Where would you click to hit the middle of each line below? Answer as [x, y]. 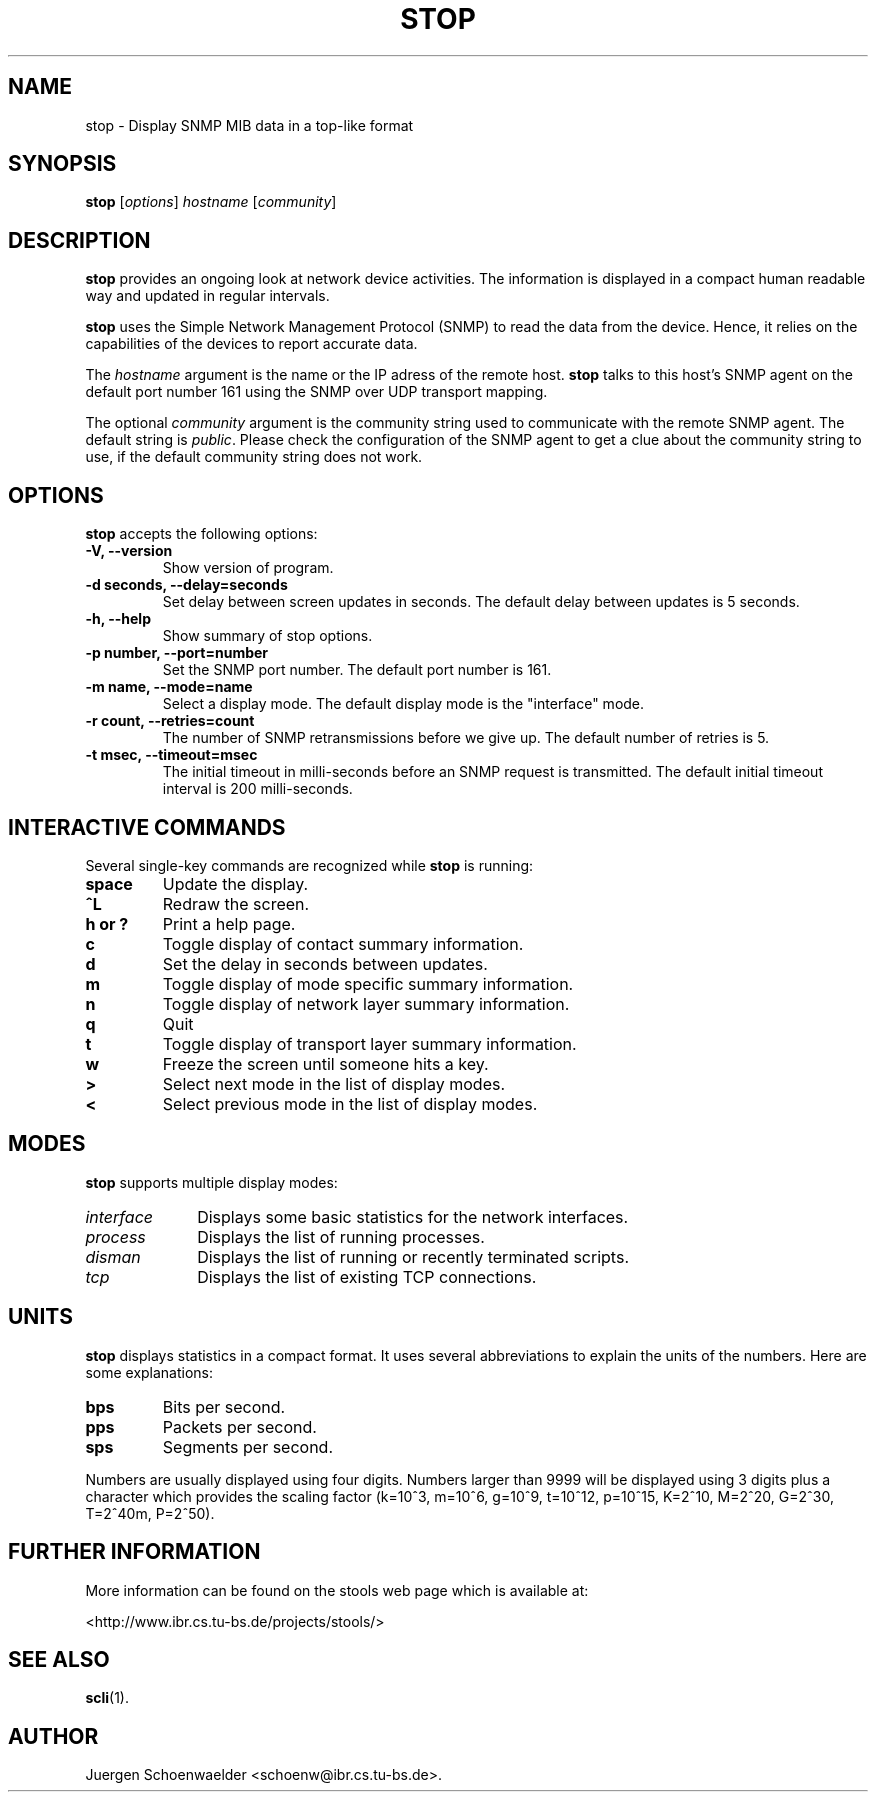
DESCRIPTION [79, 240]
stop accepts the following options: [201, 534]
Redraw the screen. [236, 903]
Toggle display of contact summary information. [343, 943]
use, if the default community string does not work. [254, 457]
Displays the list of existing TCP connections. [367, 1276]
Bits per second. [224, 1406]
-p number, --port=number [177, 653]
